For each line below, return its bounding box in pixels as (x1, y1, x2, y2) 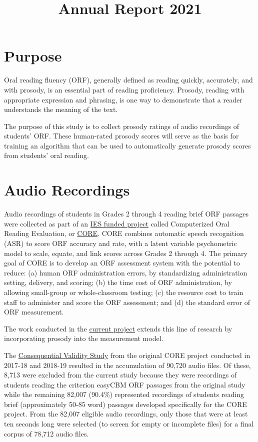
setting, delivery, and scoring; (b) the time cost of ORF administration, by (4, 277, 232, 287)
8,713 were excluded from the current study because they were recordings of (4, 369, 237, 380)
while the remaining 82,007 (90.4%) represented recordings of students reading (4, 389, 244, 399)
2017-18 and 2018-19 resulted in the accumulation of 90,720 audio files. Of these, (4, 359, 251, 370)
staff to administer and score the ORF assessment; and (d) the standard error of (4, 296, 250, 307)
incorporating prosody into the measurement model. (4, 333, 163, 343)
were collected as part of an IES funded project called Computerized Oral (4, 218, 229, 228)
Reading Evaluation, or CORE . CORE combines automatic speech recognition (4, 228, 244, 238)
